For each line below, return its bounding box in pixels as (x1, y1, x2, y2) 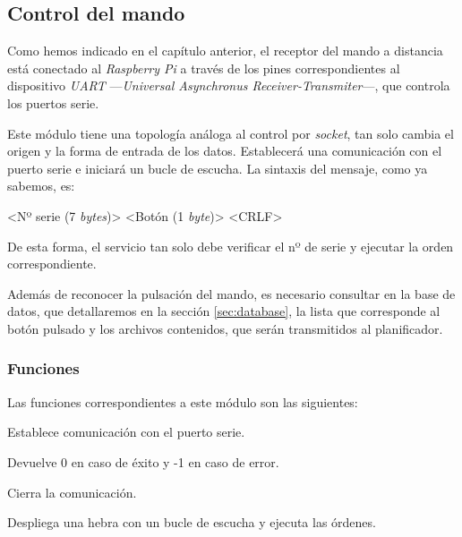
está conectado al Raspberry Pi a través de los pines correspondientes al (7, 58, 400, 77)
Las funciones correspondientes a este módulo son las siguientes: (7, 392, 358, 411)
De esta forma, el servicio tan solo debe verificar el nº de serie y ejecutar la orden (7, 236, 454, 255)
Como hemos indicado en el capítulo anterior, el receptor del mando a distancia (7, 41, 443, 60)
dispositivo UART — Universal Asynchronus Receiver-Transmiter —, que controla (7, 76, 450, 95)
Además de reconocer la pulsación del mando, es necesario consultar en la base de (7, 284, 456, 303)
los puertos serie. (7, 93, 99, 112)
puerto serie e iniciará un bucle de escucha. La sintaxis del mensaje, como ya (7, 158, 428, 177)
